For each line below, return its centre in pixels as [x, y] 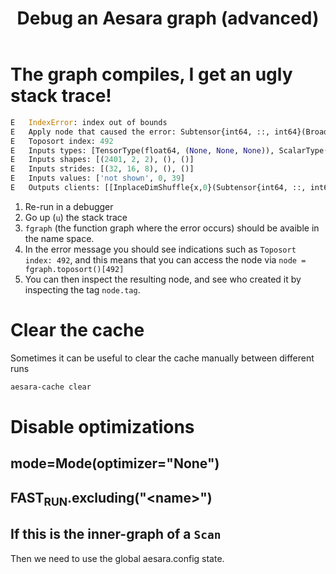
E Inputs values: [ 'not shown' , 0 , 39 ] [98, 178]
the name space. [59, 238]
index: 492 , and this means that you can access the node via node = [165, 259]
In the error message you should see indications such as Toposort [160, 249]
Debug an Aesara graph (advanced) [168, 18]
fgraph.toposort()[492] [74, 269]
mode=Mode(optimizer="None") [115, 463]
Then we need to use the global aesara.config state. [117, 558]
